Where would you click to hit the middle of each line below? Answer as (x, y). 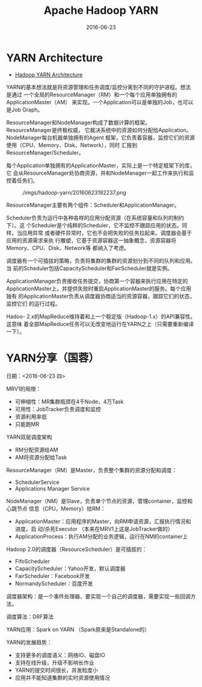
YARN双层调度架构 (29, 437)
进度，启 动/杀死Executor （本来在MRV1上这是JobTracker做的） (94, 529)
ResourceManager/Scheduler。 (45, 152)
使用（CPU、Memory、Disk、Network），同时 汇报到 (72, 145)
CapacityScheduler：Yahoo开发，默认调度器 (70, 568)
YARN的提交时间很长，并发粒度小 (56, 670)
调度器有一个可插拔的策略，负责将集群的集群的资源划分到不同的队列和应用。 (101, 260)
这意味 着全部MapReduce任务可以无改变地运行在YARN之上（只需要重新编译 (100, 324)
